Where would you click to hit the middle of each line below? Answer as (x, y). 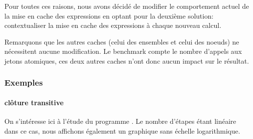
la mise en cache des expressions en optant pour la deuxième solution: (109, 15)
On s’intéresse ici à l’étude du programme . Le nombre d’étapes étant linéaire (120, 121)
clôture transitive (34, 102)
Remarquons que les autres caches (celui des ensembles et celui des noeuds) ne (122, 41)
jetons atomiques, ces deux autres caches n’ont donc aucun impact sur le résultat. (127, 60)
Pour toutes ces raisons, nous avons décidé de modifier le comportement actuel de (127, 6)
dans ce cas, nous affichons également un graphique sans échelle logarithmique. (122, 130)
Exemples (24, 82)
